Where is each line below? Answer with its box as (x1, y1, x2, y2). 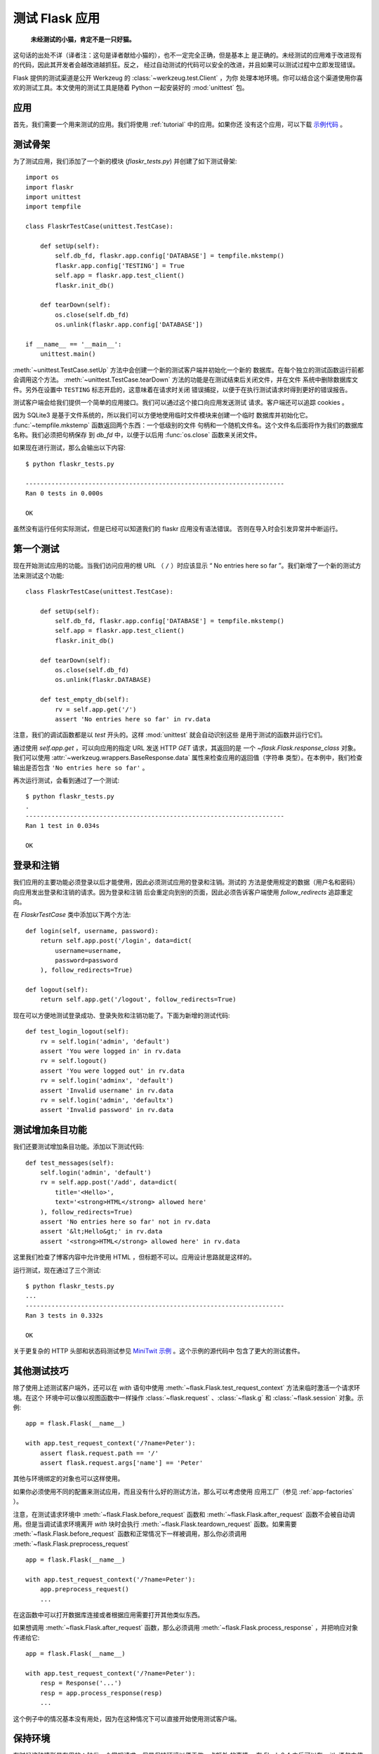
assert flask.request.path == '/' (39, 1449, 159, 1457)
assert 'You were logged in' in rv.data (39, 1047, 182, 1055)
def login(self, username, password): (25, 927, 159, 935)
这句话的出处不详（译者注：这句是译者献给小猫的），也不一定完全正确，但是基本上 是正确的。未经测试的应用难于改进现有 (13, 51, 362, 59)
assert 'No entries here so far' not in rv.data (39, 1218, 211, 1226)
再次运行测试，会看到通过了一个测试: (13, 776, 120, 784)
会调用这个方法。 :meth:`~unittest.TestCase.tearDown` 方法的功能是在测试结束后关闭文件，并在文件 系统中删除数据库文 (13, 375, 358, 384)
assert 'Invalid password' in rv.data (39, 1106, 174, 1114)
